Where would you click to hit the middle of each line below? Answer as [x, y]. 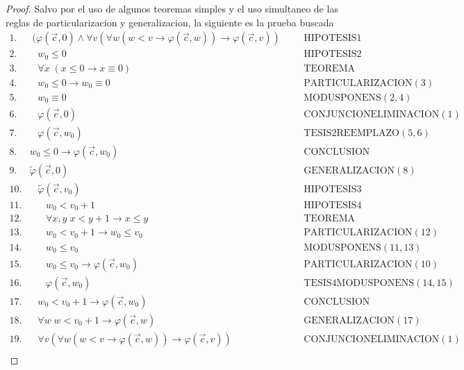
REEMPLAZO [368, 133]
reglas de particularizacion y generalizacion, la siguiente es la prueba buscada [170, 22]
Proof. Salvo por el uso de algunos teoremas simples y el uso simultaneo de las [172, 8]
